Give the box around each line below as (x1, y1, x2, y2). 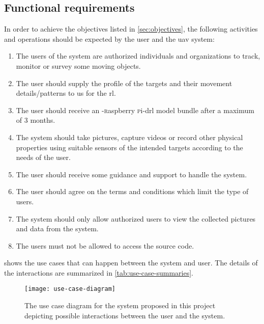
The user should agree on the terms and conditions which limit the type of (16, 186, 249, 197)
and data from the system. (16, 223, 99, 234)
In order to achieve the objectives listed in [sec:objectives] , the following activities (4, 23, 258, 34)
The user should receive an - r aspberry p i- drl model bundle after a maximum (16, 104, 254, 115)
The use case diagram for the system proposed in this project (24, 300, 216, 311)
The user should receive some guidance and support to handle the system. (16, 169, 247, 179)
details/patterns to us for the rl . (16, 88, 116, 98)
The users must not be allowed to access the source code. (16, 240, 194, 251)
